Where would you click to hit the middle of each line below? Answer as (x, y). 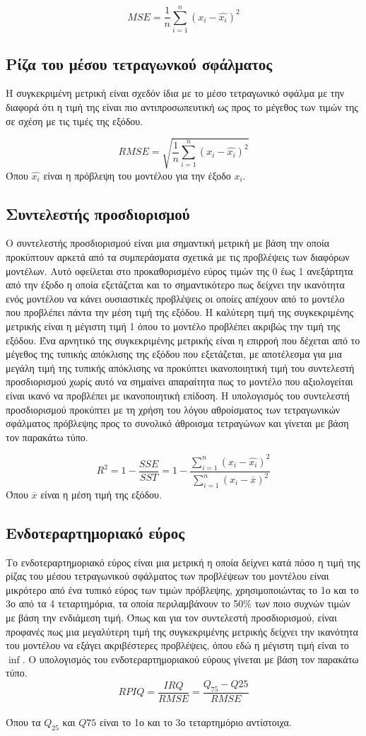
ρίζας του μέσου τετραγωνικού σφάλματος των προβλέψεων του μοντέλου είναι (167, 576)
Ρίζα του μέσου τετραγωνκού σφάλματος (139, 63)
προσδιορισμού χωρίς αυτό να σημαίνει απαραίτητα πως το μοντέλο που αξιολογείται (179, 381)
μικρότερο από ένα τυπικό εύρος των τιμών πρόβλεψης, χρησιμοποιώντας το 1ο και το (182, 589)
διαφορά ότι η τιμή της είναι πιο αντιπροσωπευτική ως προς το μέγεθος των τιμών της (182, 106)
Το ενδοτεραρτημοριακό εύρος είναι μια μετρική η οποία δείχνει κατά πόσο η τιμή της (183, 562)
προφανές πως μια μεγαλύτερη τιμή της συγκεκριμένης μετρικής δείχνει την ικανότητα (182, 631)
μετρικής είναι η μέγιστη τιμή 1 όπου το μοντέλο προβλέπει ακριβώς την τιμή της (173, 326)
